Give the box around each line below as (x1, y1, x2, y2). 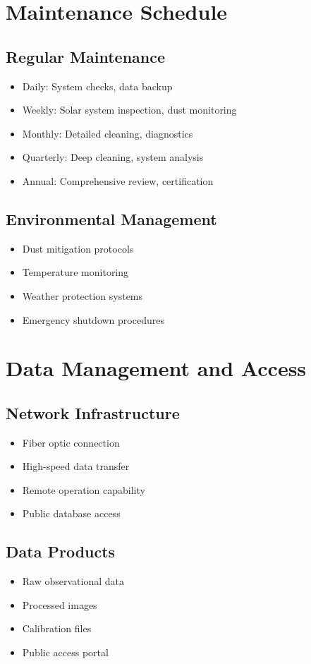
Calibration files (22, 621, 92, 636)
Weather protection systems (22, 288, 143, 303)
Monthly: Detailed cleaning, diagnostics (22, 126, 193, 140)
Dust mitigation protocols (22, 241, 134, 255)
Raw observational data (22, 574, 124, 588)
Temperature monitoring (22, 265, 129, 279)
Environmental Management (6, 207, 217, 229)
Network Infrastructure (6, 402, 180, 423)
